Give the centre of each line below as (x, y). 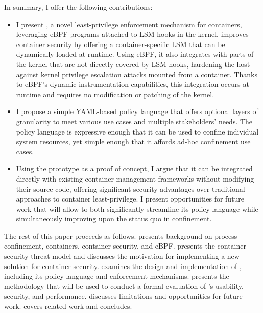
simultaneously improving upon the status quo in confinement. (114, 219)
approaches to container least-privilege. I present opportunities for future (130, 199)
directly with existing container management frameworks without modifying (135, 178)
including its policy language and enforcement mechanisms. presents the (117, 276)
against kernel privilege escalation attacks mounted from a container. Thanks (137, 74)
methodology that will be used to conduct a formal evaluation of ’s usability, (124, 286)
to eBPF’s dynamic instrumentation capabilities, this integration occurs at (133, 84)
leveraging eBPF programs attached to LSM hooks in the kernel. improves (132, 34)
